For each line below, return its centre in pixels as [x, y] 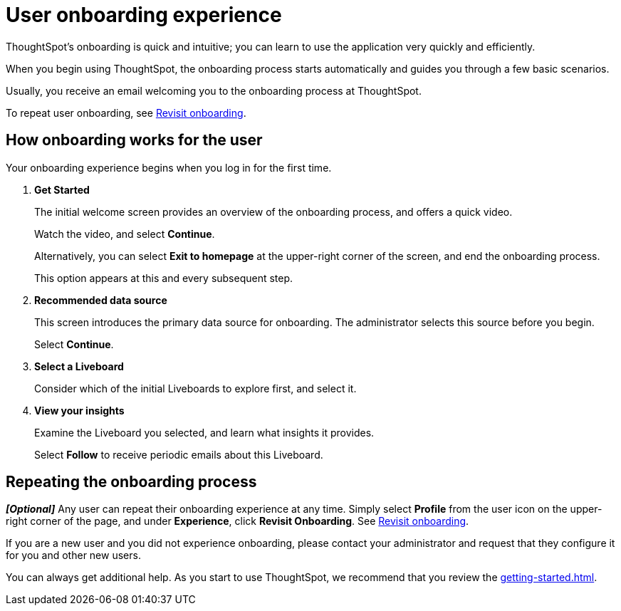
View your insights [79, 410]
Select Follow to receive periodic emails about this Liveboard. [179, 454]
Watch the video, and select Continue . [125, 234]
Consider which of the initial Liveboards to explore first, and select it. [195, 388]
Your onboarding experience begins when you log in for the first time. [169, 167]
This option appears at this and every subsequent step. [164, 278]
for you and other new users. [73, 555]
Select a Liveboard [79, 366]
